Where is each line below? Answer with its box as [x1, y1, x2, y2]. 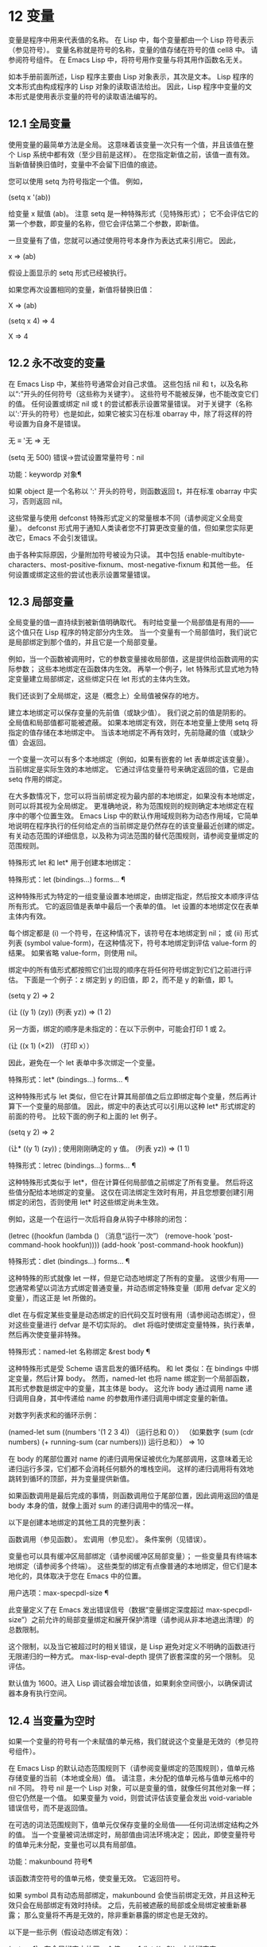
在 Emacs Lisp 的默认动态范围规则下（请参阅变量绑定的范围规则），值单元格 [8, 1764, 256, 1773]
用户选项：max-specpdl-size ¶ [8, 1588, 109, 1597]
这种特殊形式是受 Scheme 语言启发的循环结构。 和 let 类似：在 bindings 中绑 [8, 1364, 259, 1373]
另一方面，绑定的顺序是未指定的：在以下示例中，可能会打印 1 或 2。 [8, 1024, 230, 1033]
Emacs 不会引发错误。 [29, 533, 102, 543]
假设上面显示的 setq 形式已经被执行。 [8, 268, 131, 277]
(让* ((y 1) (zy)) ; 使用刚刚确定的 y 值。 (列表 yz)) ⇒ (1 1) [8, 1144, 191, 1153]
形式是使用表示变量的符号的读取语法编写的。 [14, 91, 161, 101]
